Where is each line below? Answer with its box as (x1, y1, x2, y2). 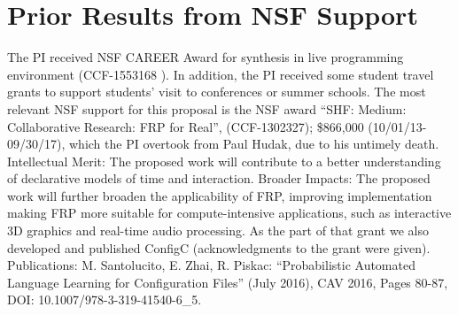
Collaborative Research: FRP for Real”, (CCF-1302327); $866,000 (7, 117, 364, 135)
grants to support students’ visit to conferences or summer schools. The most (7, 82, 426, 101)
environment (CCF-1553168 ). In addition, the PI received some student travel (7, 65, 434, 83)
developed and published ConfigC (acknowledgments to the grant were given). (7, 238, 431, 257)
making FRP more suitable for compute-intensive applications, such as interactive (7, 204, 452, 222)
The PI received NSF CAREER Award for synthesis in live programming (7, 48, 404, 66)
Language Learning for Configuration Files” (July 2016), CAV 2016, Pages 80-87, (7, 273, 448, 291)
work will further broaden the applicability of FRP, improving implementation (7, 186, 432, 204)
